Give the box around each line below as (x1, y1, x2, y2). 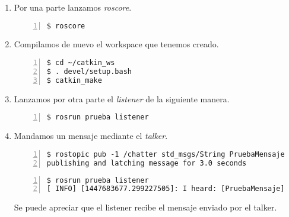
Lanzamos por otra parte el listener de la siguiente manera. (14, 92, 230, 105)
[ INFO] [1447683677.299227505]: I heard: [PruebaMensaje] (46, 184, 285, 193)
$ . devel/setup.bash (46, 67, 132, 76)
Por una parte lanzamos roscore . (14, 1, 132, 13)
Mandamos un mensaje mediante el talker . (14, 129, 168, 142)
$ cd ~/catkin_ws (46, 59, 115, 67)
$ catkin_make (46, 76, 102, 85)
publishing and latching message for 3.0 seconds (46, 158, 247, 167)
